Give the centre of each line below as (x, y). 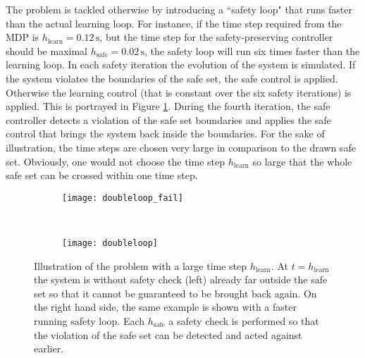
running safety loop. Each (89, 321)
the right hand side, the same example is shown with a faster (165, 307)
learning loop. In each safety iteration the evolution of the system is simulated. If (181, 64)
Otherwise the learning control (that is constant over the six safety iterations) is (179, 92)
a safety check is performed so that (244, 321)
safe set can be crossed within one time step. (102, 175)
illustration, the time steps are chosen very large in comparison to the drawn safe (181, 147)
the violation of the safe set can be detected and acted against (168, 334)
